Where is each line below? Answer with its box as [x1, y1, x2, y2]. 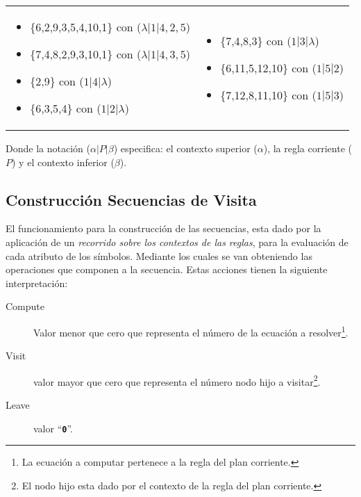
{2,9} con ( [30, 73, 84, 89]
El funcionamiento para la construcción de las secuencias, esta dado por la [6, 221, 321, 236]
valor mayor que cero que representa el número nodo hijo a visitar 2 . [33, 372, 321, 389]
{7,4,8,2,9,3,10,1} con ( [30, 46, 142, 62]
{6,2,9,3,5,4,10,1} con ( [30, 19, 142, 35]
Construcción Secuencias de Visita [6, 188, 257, 210]
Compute [6, 299, 44, 313]
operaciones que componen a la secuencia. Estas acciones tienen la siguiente [6, 262, 328, 277]
